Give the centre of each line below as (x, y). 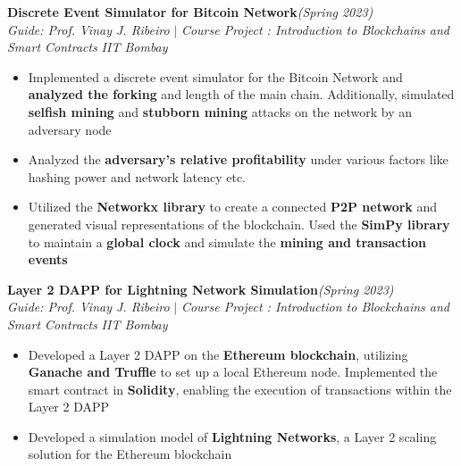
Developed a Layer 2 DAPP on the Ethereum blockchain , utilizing (218, 354)
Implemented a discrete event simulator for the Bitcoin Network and (215, 76)
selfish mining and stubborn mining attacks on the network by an (220, 111)
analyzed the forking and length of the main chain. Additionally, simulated (241, 94)
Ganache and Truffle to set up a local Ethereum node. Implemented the (233, 372)
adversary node (70, 129)
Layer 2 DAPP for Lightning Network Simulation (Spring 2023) (201, 289)
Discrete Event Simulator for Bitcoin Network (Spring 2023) (190, 12)
